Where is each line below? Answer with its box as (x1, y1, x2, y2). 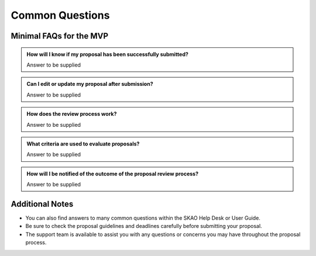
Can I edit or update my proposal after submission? (26, 81, 153, 88)
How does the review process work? (26, 110, 117, 117)
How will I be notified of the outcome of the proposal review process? (26, 170, 199, 177)
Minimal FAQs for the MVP (11, 31, 108, 41)
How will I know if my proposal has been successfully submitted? (26, 50, 188, 58)
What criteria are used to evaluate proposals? (26, 140, 140, 147)
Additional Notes (11, 199, 74, 209)
